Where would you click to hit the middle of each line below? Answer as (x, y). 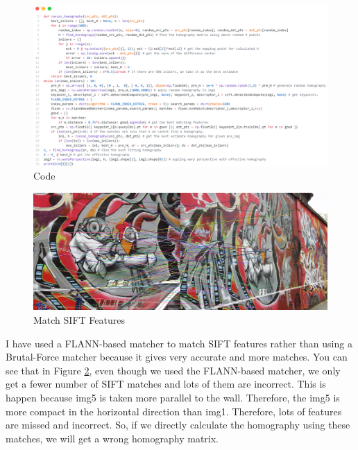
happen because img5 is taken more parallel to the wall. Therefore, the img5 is (173, 397)
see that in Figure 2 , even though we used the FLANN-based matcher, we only (173, 370)
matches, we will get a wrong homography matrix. (112, 438)
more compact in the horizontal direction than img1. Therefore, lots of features (174, 411)
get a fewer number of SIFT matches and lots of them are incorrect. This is (166, 384)
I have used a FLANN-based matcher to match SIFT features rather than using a (179, 343)
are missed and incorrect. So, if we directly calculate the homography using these (178, 425)
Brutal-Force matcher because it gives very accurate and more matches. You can (177, 357)
